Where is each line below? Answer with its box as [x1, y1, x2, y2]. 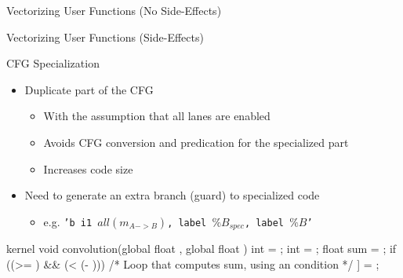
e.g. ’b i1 [43, 213, 93, 229]
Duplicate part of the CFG [24, 81, 154, 97]
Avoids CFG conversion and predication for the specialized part [43, 134, 349, 150]
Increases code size [43, 160, 133, 177]
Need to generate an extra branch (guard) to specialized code [24, 187, 320, 203]
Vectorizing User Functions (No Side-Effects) [6, 2, 222, 18]
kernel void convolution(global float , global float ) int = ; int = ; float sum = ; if [6, 240, 397, 257]
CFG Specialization [6, 55, 100, 71]
